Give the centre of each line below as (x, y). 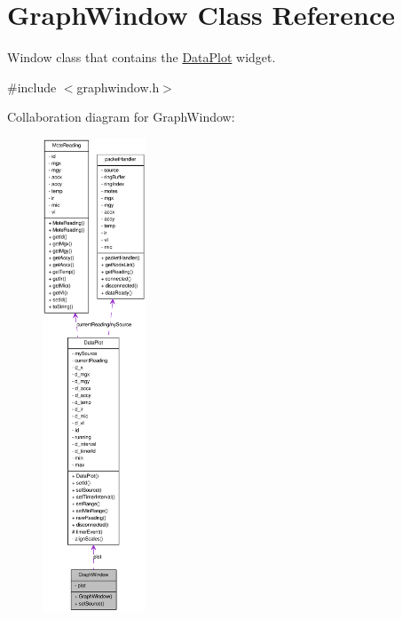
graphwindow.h (118, 87)
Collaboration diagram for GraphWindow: (121, 117)
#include (32, 87)
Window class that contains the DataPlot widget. (142, 57)
